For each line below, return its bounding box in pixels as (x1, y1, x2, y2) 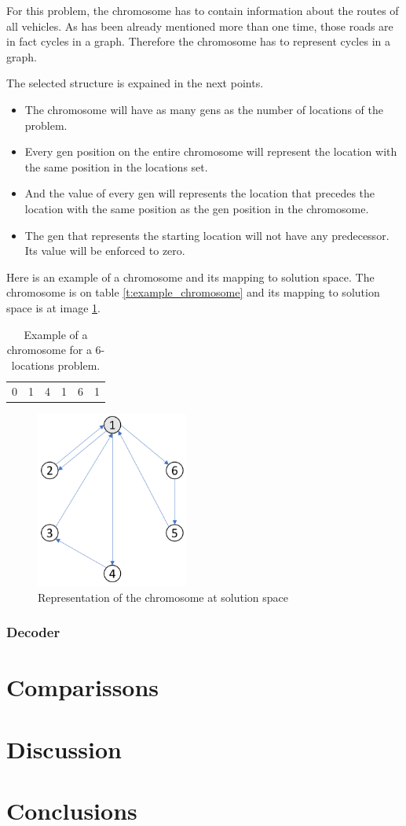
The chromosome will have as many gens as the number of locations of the (24, 101, 383, 117)
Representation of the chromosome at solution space (38, 588, 289, 605)
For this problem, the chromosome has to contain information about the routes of (6, 2, 399, 18)
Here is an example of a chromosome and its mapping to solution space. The (6, 268, 375, 285)
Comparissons (6, 671, 159, 703)
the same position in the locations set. (24, 158, 208, 175)
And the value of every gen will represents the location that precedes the (24, 185, 375, 201)
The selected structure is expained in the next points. (6, 75, 264, 91)
